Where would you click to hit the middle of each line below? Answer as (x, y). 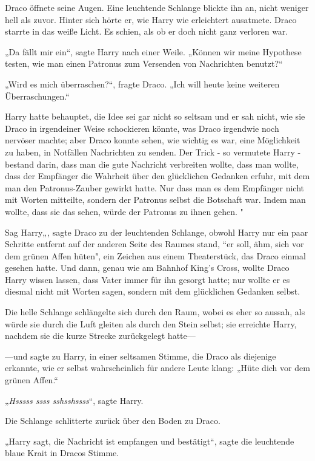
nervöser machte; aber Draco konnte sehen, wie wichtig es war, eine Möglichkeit (153, 140)
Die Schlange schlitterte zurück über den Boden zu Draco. (113, 421)
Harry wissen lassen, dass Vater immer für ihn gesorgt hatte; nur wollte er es (148, 279)
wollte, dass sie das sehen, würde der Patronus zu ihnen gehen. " (124, 211)
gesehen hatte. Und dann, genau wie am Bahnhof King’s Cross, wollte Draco (147, 268)
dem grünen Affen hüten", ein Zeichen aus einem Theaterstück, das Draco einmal (155, 255)
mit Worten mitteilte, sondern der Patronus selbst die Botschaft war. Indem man (155, 200)
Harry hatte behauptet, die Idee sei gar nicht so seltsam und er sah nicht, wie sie (155, 116)
